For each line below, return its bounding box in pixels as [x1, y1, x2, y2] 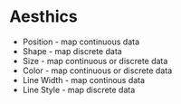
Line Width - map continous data [22, 74, 146, 85]
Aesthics [9, 6, 79, 27]
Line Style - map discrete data [22, 84, 136, 95]
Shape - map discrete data [22, 45, 122, 56]
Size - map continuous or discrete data [22, 55, 168, 66]
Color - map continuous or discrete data [22, 65, 173, 76]
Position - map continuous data [22, 36, 140, 47]
